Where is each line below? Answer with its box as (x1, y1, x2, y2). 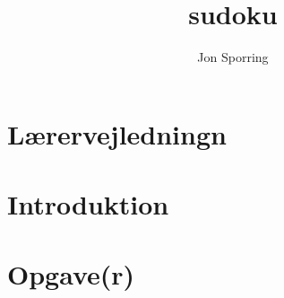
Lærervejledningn (7, 115, 227, 152)
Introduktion (7, 186, 169, 223)
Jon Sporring (197, 48, 269, 66)
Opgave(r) (7, 256, 135, 293)
